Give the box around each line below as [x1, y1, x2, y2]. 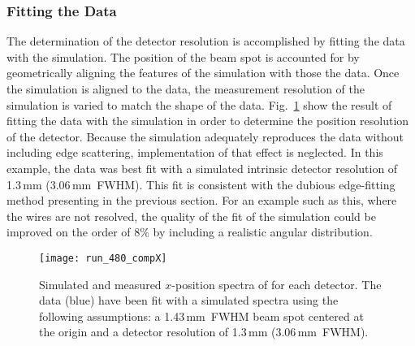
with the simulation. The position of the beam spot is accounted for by [6, 48, 360, 65]
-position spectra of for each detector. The [171, 275, 382, 292]
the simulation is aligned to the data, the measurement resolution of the [6, 80, 365, 97]
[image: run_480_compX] [39, 252, 167, 264]
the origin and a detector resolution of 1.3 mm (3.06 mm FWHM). [39, 323, 369, 340]
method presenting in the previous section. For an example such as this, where [6, 192, 397, 209]
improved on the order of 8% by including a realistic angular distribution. [6, 223, 373, 240]
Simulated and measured [39, 275, 162, 292]
